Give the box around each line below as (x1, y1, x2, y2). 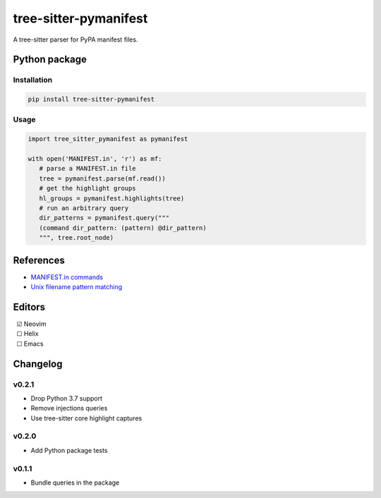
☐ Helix (16, 329, 39, 338)
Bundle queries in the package (30, 478, 120, 487)
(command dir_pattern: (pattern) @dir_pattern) (39, 224, 207, 232)
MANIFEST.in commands (30, 272, 104, 281)
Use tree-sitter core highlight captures (30, 413, 143, 423)
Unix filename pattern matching (30, 283, 123, 291)
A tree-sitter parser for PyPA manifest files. (13, 35, 138, 44)
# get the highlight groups (39, 184, 137, 193)
